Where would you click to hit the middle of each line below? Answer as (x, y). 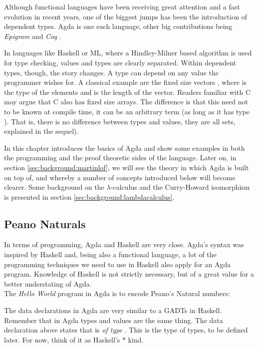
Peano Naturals (45, 223)
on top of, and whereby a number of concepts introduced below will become (120, 177)
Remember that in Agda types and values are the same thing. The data (114, 320)
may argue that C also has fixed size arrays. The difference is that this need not (126, 102)
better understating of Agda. (48, 283)
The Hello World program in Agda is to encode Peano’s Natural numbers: (117, 293)
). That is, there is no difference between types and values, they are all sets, (120, 121)
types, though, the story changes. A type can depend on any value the (111, 72)
